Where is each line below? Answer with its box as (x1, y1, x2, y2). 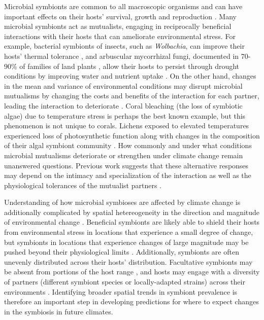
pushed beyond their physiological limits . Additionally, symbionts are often (4, 246, 239, 257)
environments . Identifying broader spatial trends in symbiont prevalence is (4, 286, 238, 297)
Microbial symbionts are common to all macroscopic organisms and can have (4, 1, 243, 11)
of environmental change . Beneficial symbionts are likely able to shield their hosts (4, 217, 260, 227)
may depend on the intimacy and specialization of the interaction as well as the (4, 170, 251, 181)
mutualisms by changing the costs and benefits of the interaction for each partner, (4, 90, 259, 101)
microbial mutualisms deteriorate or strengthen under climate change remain (4, 150, 243, 160)
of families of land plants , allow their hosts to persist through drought (19, 60, 240, 71)
